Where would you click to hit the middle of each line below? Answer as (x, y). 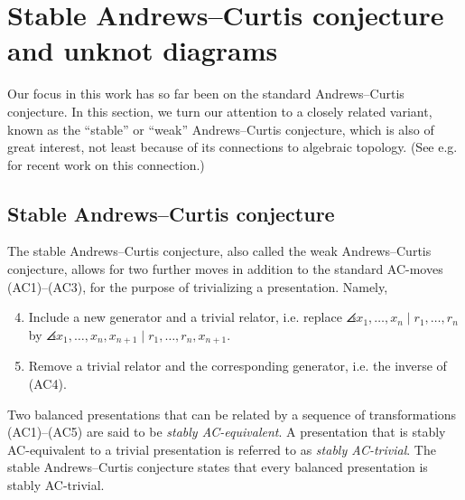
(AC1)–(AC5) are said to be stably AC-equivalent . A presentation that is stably (227, 432)
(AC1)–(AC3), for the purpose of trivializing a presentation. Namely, (198, 286)
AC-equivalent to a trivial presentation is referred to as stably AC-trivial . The (222, 449)
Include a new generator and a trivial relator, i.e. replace (185, 317)
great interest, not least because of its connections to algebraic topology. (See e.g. (232, 147)
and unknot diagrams (143, 50)
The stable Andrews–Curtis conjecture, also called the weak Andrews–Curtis (219, 251)
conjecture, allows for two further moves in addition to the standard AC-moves (225, 269)
